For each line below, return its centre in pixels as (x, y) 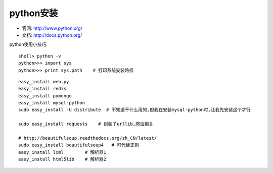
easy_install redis (42, 89)
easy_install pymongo (45, 96)
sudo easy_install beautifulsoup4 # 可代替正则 (79, 145)
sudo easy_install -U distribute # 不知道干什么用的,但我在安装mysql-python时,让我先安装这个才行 (135, 110)
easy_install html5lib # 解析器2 (62, 159)
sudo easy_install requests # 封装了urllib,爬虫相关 (86, 124)
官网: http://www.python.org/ (52, 28)
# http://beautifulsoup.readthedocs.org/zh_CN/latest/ (88, 138)
